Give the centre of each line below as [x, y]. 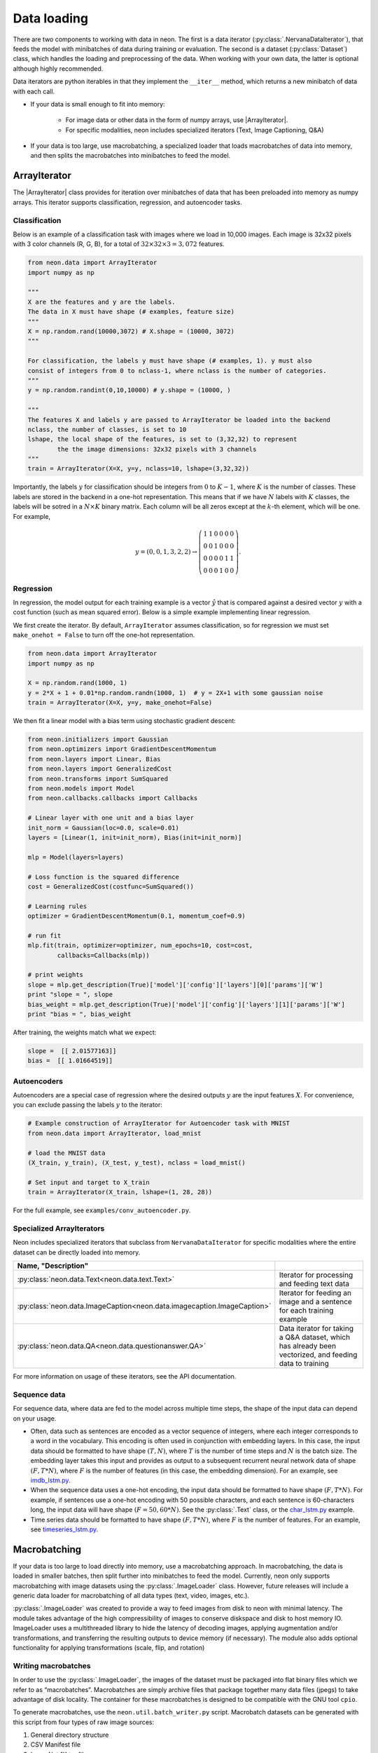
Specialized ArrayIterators [59, 1229]
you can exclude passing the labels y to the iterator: [87, 1105]
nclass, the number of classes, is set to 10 [107, 429]
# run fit [44, 935]
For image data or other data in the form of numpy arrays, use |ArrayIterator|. [177, 120]
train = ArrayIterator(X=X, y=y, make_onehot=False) [120, 703]
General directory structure [70, 1735]
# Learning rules [57, 906]
